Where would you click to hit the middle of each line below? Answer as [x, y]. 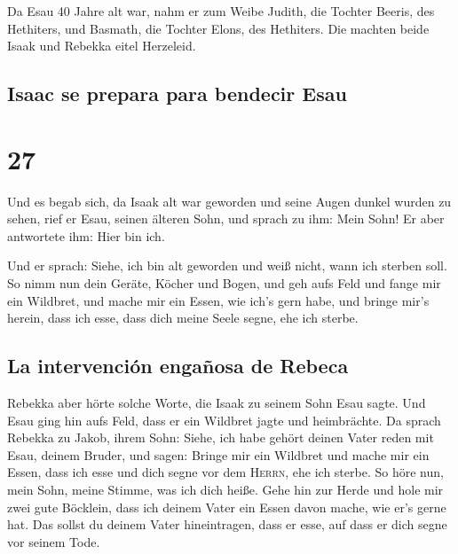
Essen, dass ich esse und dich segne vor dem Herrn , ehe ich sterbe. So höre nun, [225, 472]
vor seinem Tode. [54, 541]
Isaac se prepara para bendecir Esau [177, 94]
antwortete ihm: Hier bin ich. [86, 235]
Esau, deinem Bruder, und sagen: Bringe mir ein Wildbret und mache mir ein [218, 454]
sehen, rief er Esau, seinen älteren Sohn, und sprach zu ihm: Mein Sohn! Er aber [226, 218]
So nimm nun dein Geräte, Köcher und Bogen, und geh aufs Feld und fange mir [224, 283]
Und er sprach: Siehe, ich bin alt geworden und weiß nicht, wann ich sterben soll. [227, 265]
